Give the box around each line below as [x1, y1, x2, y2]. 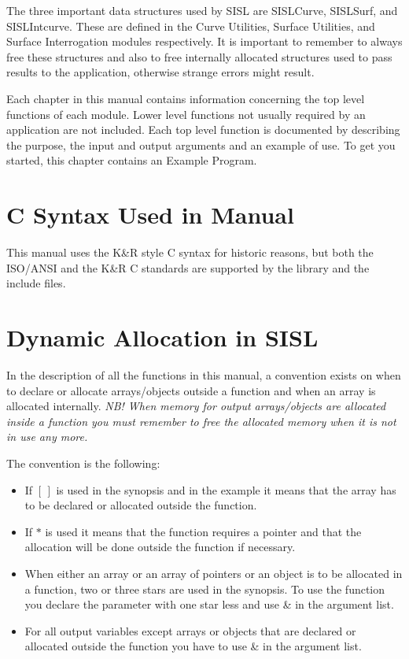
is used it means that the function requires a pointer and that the [45, 523, 362, 539]
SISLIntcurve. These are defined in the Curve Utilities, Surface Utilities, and [6, 17, 375, 34]
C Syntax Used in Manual [6, 198, 294, 231]
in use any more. [6, 428, 88, 445]
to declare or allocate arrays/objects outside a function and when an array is [6, 382, 376, 398]
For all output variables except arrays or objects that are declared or [24, 622, 356, 639]
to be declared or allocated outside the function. [24, 497, 257, 513]
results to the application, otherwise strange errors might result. [6, 64, 315, 80]
